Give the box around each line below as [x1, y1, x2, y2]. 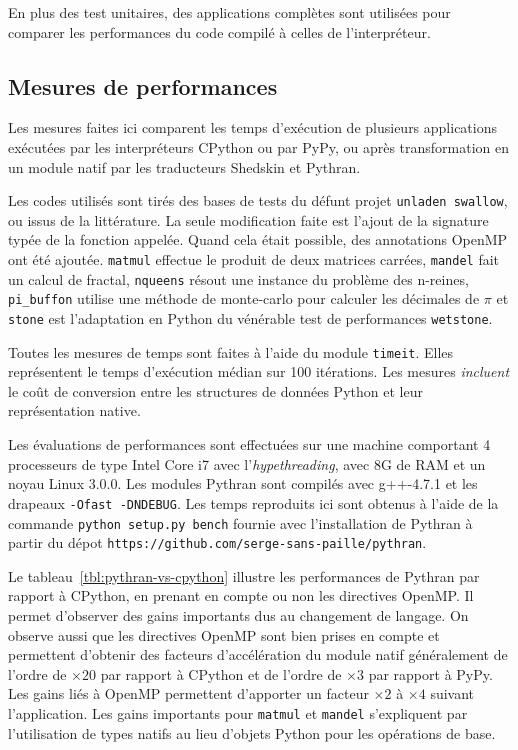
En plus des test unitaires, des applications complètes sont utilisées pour [8, 2, 451, 22]
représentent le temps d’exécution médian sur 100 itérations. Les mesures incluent [8, 361, 510, 382]
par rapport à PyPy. [368, 663, 493, 684]
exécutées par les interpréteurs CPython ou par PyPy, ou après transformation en [8, 136, 510, 157]
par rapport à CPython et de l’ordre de [100, 663, 342, 684]
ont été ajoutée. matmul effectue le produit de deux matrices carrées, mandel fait [8, 249, 500, 270]
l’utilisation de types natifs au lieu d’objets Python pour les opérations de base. [8, 722, 496, 743]
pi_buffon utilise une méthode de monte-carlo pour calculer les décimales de [8, 288, 480, 309]
